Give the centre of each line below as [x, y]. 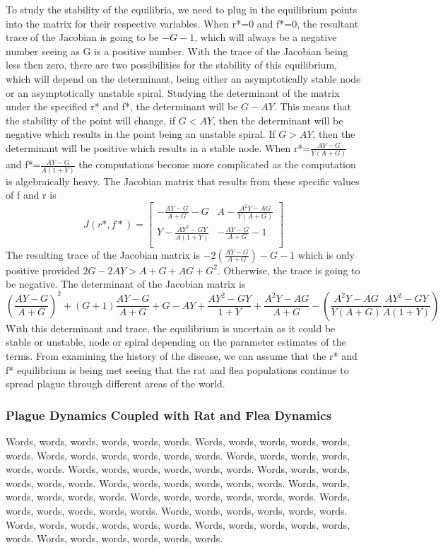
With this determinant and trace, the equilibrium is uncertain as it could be [171, 328]
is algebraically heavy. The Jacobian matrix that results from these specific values [183, 181]
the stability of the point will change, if [91, 120]
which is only [326, 254]
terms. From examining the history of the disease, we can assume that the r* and [182, 356]
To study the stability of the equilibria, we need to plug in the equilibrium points [182, 9]
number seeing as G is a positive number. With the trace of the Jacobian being [177, 51]
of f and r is [31, 195]
